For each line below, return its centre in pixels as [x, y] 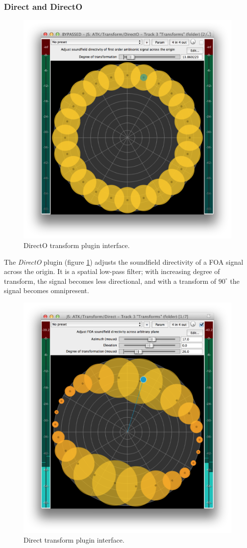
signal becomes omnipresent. [47, 290]
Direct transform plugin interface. [74, 540]
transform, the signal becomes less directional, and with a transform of [110, 281]
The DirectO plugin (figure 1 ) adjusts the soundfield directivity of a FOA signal [124, 262]
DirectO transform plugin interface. [77, 245]
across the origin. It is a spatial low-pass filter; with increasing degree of [112, 271]
